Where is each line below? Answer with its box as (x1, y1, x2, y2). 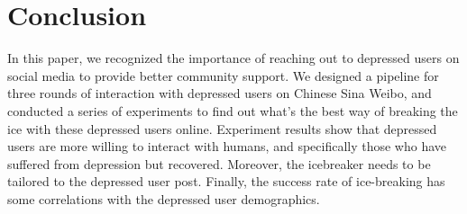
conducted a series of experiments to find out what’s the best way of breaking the (7, 101, 458, 120)
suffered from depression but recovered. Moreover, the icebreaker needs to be (7, 154, 431, 173)
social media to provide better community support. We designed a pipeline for (7, 66, 439, 85)
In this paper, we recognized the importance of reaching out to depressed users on (7, 49, 460, 67)
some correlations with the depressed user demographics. (7, 189, 320, 208)
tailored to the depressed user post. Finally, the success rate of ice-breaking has (7, 172, 445, 191)
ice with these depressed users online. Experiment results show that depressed (7, 119, 437, 138)
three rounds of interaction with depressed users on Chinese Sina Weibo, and (7, 84, 432, 103)
